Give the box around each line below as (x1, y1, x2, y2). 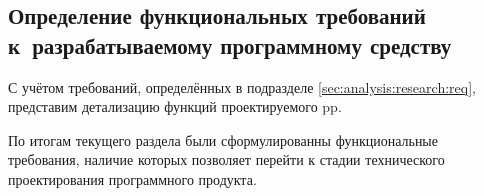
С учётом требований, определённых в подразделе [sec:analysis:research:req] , (8, 76, 476, 97)
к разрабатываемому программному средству (8, 29, 452, 60)
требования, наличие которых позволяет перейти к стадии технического (8, 149, 445, 170)
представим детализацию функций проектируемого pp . (8, 96, 342, 117)
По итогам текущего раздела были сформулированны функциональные (8, 129, 438, 150)
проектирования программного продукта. (8, 168, 257, 189)
